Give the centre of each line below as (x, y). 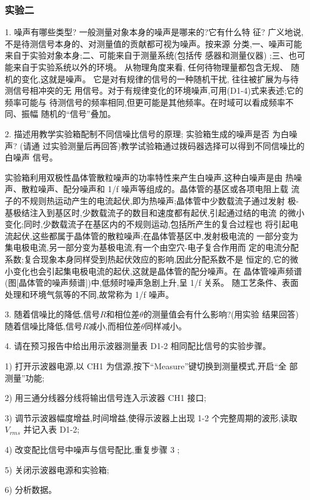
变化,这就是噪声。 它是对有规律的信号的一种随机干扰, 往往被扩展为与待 (160, 78)
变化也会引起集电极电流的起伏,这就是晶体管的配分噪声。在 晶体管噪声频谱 (157, 271)
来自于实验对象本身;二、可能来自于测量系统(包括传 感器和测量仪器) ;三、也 (151, 55)
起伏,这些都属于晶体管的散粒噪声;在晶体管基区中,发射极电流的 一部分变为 (156, 235)
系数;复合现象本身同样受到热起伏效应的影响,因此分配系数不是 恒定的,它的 (148, 259)
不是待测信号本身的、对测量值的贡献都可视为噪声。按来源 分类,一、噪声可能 (154, 43)
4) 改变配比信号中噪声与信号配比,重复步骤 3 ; (92, 450)
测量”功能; (25, 377)
